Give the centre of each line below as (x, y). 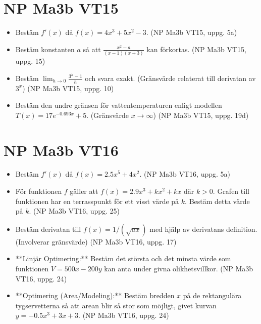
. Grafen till (231, 191)
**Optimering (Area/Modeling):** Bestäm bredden (95, 295)
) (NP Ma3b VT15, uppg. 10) (68, 88)
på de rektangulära (212, 295)
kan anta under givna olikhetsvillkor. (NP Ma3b (179, 268)
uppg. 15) (30, 61)
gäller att (84, 191)
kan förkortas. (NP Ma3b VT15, (196, 49)
